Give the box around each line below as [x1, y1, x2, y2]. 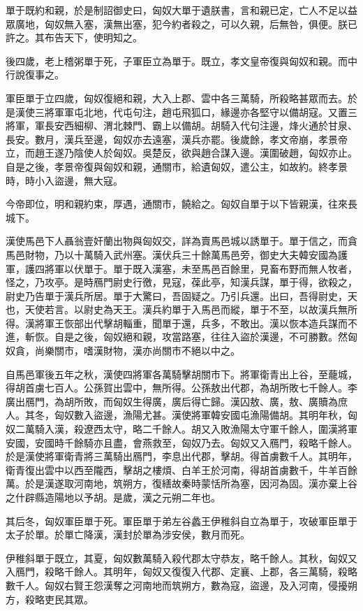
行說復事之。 [6, 67, 64, 82]
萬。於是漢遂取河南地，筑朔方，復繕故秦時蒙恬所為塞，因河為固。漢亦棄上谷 [6, 476, 357, 491]
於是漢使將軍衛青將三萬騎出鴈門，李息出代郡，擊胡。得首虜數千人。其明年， [6, 449, 357, 463]
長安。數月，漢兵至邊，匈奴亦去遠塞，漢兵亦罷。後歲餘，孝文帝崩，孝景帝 [6, 131, 348, 146]
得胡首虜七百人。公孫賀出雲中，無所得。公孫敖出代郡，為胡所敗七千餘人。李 [6, 380, 357, 395]
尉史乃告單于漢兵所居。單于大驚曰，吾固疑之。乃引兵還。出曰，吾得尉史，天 [6, 288, 357, 303]
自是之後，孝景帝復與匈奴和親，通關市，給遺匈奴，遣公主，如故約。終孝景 [6, 159, 348, 173]
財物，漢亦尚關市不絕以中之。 [103, 343, 240, 358]
